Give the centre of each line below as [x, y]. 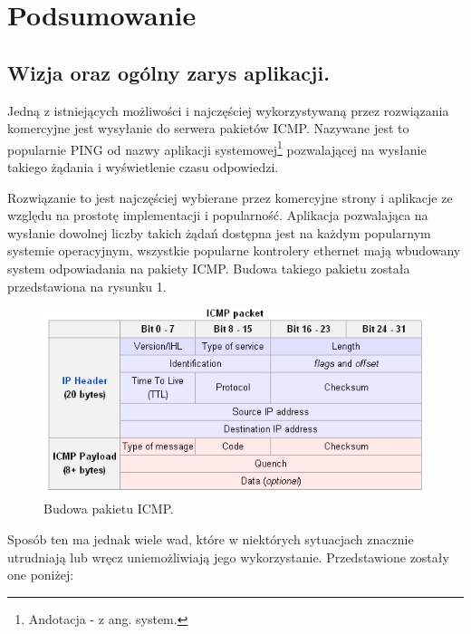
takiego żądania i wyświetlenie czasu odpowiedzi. [143, 167]
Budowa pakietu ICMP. [109, 509]
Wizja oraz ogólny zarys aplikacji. [168, 72]
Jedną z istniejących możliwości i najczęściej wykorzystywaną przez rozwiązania [228, 110]
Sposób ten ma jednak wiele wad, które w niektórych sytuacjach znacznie [211, 539]
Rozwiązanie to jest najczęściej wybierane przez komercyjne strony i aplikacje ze [230, 197]
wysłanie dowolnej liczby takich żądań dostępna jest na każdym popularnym [219, 232]
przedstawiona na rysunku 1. [87, 286]
